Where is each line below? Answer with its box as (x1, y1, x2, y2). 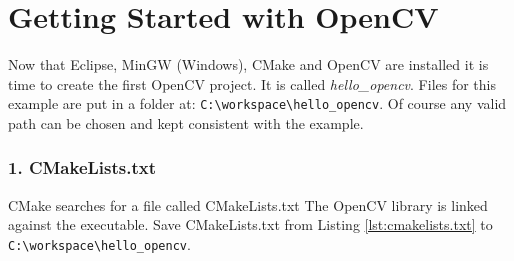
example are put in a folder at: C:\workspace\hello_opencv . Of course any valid (8, 93, 507, 114)
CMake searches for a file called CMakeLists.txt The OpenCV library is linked (8, 194, 488, 215)
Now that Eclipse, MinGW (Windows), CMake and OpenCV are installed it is (8, 54, 489, 75)
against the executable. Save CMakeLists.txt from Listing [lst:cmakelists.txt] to (8, 214, 493, 235)
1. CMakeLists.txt (8, 155, 157, 180)
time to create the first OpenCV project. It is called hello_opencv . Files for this (8, 73, 496, 94)
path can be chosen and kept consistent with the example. (8, 112, 364, 133)
